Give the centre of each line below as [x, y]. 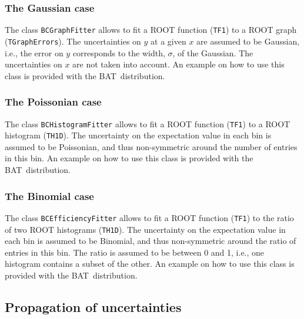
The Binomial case [49, 196]
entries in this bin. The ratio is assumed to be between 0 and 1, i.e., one [135, 252]
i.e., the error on [34, 52]
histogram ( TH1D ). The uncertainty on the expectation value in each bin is [138, 135]
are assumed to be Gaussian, [248, 41]
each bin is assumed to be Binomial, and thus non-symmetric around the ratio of [151, 241]
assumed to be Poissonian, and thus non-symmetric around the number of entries [151, 146]
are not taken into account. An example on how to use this [178, 64]
